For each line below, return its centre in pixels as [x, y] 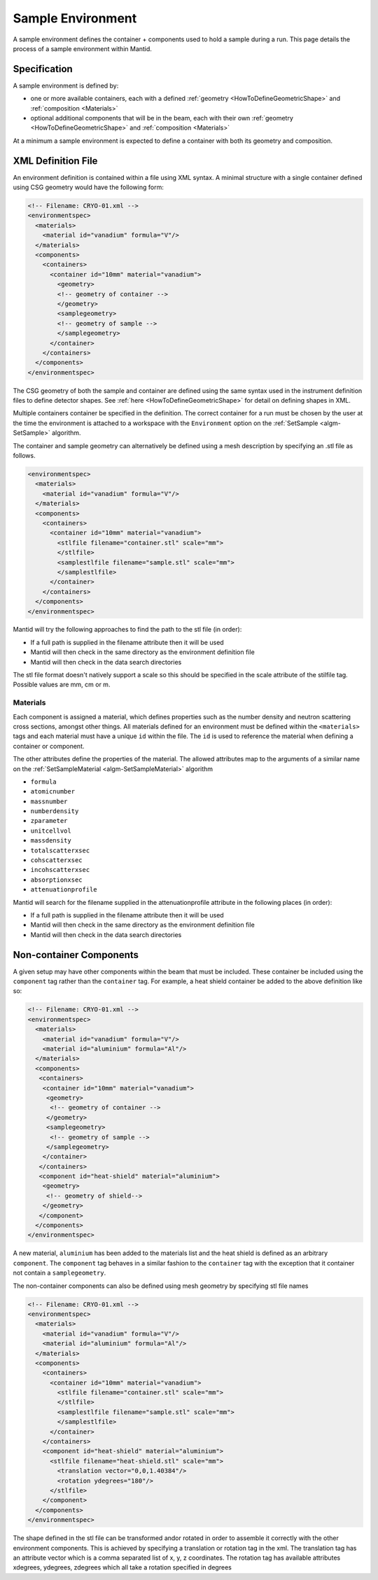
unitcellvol [51, 831]
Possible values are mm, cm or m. [62, 685]
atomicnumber [53, 792]
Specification [43, 69]
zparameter [49, 821]
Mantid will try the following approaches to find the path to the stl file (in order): [127, 630]
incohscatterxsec [60, 870]
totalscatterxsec [60, 850]
